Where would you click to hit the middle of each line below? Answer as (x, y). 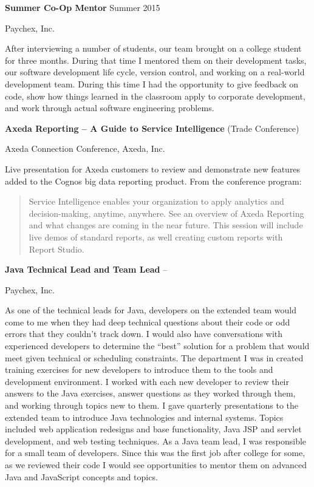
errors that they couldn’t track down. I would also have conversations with (144, 334)
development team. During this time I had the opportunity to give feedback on (152, 83)
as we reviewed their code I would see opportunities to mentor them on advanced (156, 465)
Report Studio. (56, 249)
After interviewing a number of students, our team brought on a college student (153, 48)
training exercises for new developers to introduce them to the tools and (139, 370)
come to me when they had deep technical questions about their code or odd (148, 322)
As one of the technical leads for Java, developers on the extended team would (151, 310)
